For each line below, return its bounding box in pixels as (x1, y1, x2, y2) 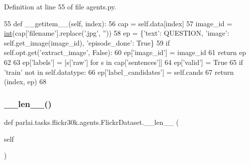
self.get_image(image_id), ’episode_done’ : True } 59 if (4, 37, 170, 48)
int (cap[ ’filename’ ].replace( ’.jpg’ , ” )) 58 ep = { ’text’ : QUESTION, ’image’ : (4, 28, 230, 38)
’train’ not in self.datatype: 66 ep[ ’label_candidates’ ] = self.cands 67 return (4, 66, 234, 77)
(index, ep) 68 (4, 76, 47, 87)
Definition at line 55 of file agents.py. (4, 1, 116, 11)
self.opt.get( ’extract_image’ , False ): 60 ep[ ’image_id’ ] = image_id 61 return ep (4, 47, 247, 57)
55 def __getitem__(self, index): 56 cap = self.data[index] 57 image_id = (4, 18, 233, 28)
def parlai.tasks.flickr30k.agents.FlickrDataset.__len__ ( (4, 116, 179, 127)
